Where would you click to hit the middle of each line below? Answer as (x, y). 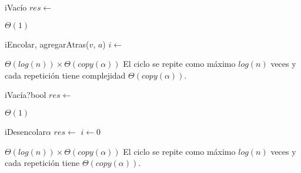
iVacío (16, 7)
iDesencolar (25, 131)
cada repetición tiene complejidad (65, 75)
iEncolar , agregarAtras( (47, 44)
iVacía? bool (26, 95)
